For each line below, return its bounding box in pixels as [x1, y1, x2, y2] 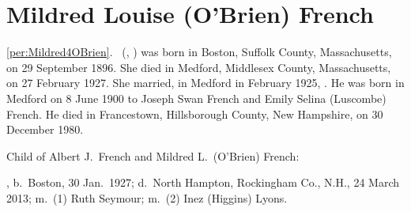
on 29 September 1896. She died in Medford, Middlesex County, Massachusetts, [6, 59, 391, 75]
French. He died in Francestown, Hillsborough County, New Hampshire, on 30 [6, 105, 383, 122]
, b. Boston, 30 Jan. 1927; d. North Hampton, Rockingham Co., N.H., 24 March [6, 174, 400, 191]
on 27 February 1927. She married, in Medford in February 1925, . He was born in [6, 74, 405, 91]
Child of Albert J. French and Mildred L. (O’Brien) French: [6, 147, 300, 164]
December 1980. [6, 121, 84, 138]
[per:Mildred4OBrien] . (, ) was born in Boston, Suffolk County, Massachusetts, [6, 44, 392, 60]
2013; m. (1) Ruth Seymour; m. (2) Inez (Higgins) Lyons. [6, 189, 288, 206]
